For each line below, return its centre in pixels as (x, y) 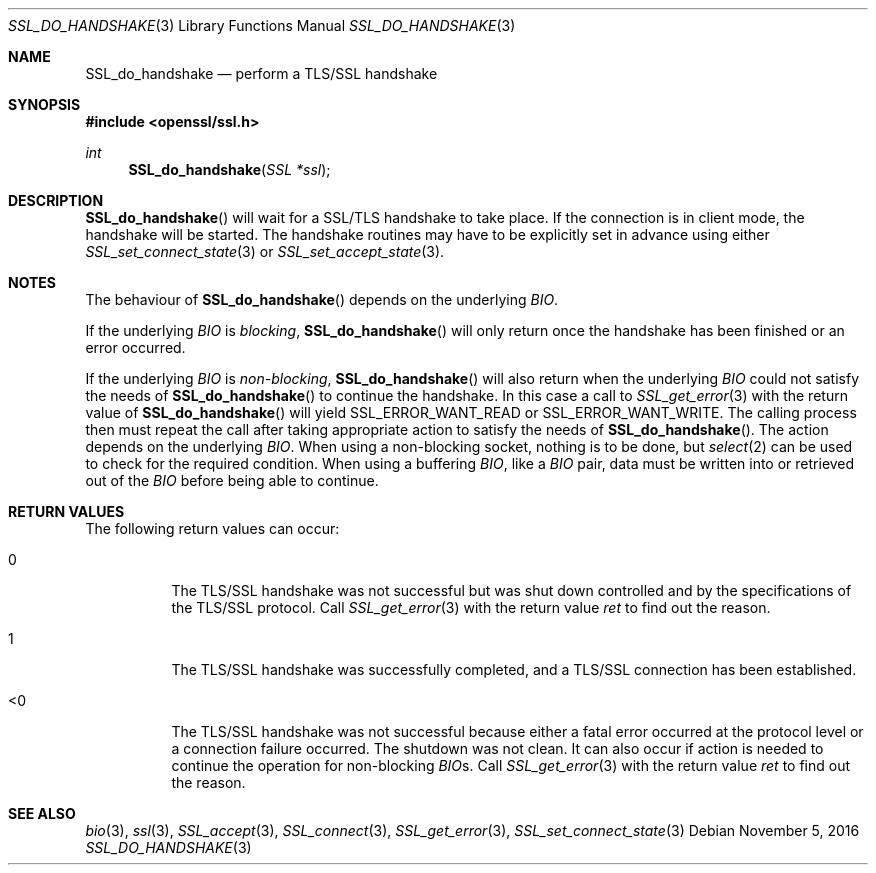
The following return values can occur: (212, 528)
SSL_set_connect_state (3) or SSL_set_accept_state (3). (265, 251)
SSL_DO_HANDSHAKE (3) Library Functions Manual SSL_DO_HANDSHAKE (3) (262, 25)
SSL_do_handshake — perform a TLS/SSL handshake (261, 73)
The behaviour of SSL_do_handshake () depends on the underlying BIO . (322, 299)
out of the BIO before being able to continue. (232, 480)
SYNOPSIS (44, 104)
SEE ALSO (42, 813)
